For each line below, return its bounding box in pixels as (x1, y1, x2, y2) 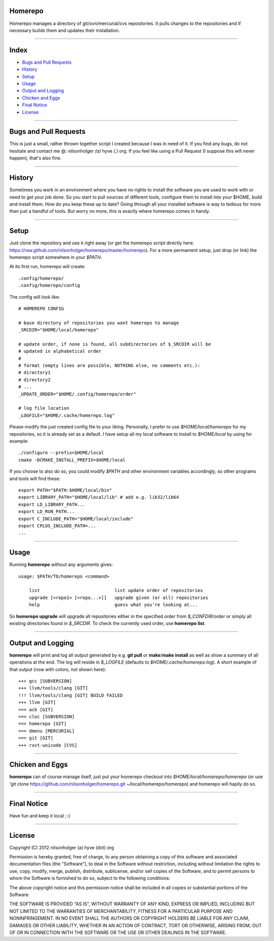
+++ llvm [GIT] (18, 700, 56, 705)
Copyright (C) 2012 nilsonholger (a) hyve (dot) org (9, 844, 114, 850)
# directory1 (18, 369, 51, 376)
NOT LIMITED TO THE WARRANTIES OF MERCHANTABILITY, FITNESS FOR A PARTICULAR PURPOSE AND (9, 908, 233, 914)
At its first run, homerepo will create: (9, 264, 86, 270)
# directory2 (18, 377, 51, 383)
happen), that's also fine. (9, 155, 62, 161)
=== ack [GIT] (18, 706, 53, 712)
